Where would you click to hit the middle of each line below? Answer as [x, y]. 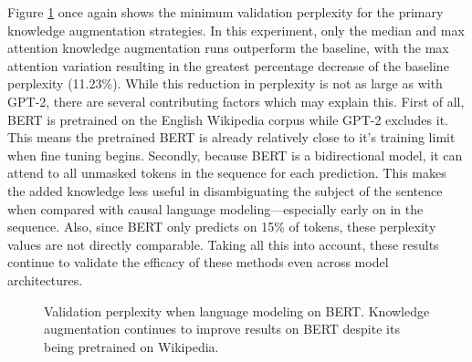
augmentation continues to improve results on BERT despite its [222, 329]
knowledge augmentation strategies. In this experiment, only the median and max [236, 30]
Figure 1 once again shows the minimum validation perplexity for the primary [226, 12]
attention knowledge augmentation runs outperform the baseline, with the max [228, 48]
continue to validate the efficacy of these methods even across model [198, 262]
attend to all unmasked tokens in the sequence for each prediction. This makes [227, 173]
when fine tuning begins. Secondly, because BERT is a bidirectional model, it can [235, 155]
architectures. [45, 279]
